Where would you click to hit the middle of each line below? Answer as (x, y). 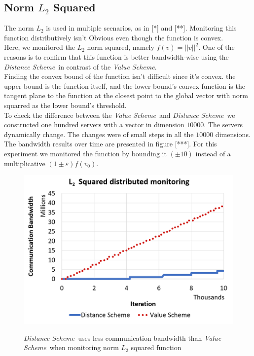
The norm (19, 28)
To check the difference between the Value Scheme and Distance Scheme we (120, 115)
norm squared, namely (121, 47)
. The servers (223, 125)
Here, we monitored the (39, 47)
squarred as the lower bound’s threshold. (65, 105)
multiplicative (25, 163)
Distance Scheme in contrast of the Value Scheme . (80, 66)
